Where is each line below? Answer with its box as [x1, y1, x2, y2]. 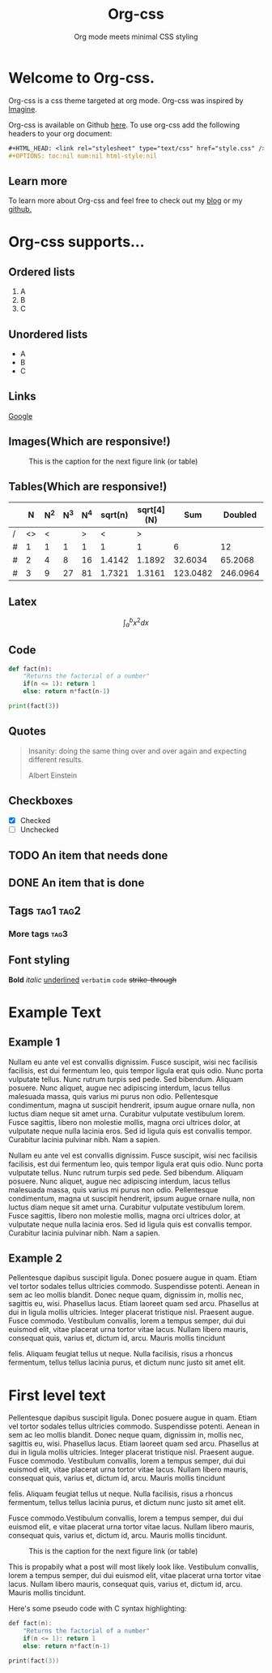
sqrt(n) [100, 509, 129, 520]
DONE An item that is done [8, 876, 145, 890]
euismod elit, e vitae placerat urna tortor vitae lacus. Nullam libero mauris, [8, 1522, 255, 1532]
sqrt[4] [137, 504, 166, 515]
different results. [28, 754, 83, 764]
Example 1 [8, 1036, 61, 1050]
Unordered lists [8, 327, 88, 341]
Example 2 [8, 1252, 62, 1265]
